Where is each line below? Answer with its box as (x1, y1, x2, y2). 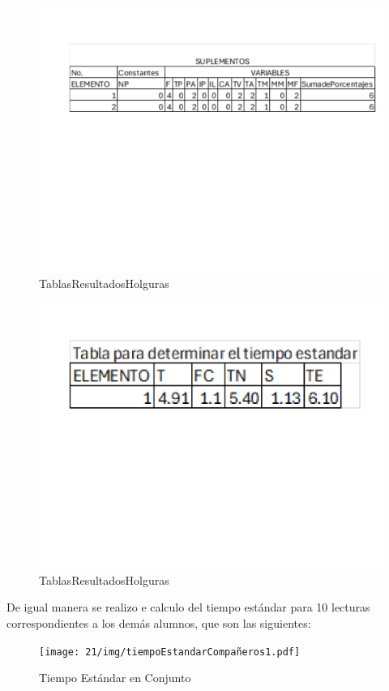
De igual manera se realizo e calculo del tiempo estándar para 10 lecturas (6, 599, 370, 616)
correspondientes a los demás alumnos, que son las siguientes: (6, 615, 311, 631)
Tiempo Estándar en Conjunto (39, 669, 191, 686)
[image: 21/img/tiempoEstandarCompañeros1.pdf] (39, 646, 301, 658)
